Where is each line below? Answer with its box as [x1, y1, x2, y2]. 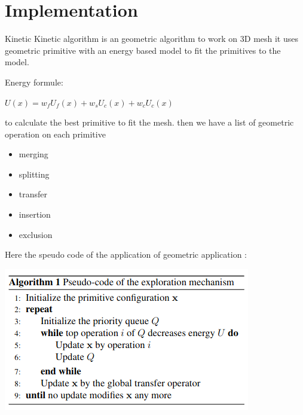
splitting [19, 167, 50, 180]
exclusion [19, 228, 53, 240]
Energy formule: [5, 75, 63, 88]
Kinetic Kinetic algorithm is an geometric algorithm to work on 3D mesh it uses [5, 32, 299, 45]
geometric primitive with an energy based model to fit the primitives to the [5, 44, 281, 56]
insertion [19, 208, 51, 221]
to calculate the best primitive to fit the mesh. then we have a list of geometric [5, 116, 294, 129]
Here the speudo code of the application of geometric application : [5, 248, 247, 261]
